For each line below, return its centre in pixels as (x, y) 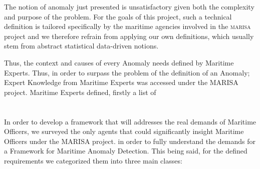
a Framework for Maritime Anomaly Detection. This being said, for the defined (126, 151)
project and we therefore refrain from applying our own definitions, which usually (129, 36)
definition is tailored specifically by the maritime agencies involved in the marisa (127, 26)
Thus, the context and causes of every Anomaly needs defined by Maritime (119, 62)
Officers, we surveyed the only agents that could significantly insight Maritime (124, 131)
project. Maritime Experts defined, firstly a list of (80, 92)
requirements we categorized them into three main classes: (93, 160)
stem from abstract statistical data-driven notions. (81, 46)
